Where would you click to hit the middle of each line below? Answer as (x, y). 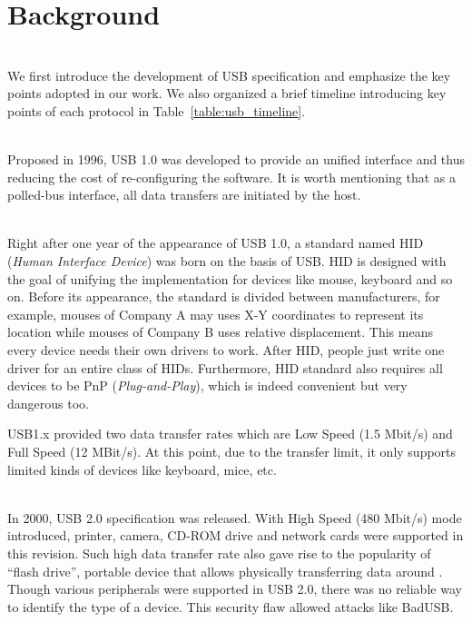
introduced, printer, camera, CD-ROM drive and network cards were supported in (236, 535)
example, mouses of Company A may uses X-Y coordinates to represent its (216, 314)
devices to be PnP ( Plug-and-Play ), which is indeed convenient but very (207, 385)
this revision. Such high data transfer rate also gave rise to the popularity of (219, 553)
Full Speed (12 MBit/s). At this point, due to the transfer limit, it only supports (232, 451)
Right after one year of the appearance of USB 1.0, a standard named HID (216, 243)
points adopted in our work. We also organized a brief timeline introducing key (227, 93)
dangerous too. (48, 403)
